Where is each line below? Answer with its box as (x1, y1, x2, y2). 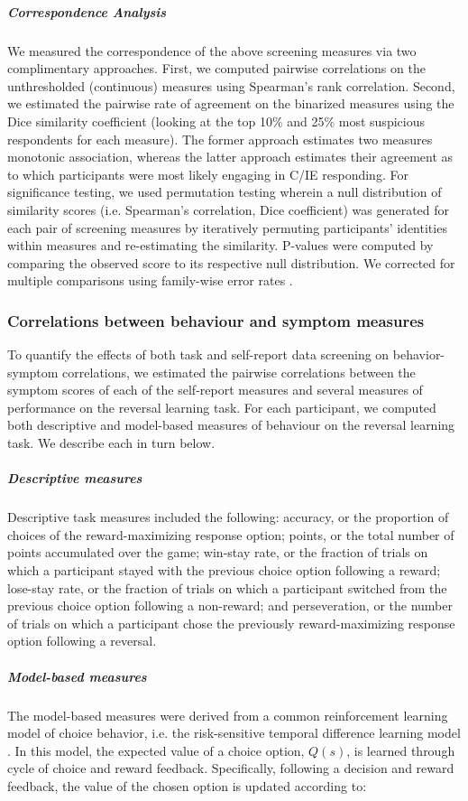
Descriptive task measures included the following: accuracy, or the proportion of (7, 508, 449, 526)
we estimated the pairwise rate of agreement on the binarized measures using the (7, 94, 454, 113)
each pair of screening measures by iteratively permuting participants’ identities (7, 218, 447, 237)
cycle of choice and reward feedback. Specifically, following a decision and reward (7, 759, 454, 778)
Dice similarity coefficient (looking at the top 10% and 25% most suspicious (7, 111, 425, 130)
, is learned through (346, 740, 455, 759)
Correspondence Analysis (7, 2, 167, 21)
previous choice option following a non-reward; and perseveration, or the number (7, 596, 453, 615)
